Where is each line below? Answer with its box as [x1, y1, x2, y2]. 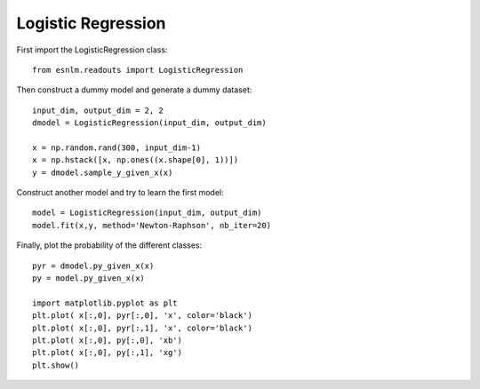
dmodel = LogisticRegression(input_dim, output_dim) [32, 118, 267, 128]
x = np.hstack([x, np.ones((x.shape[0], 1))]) [32, 155, 239, 165]
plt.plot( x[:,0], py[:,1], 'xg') [32, 347, 182, 358]
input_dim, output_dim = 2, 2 [32, 105, 164, 115]
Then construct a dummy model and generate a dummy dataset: [16, 84, 252, 95]
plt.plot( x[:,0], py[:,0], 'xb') [32, 335, 182, 345]
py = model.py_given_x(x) [32, 274, 146, 283]
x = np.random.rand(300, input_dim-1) [32, 142, 202, 153]
